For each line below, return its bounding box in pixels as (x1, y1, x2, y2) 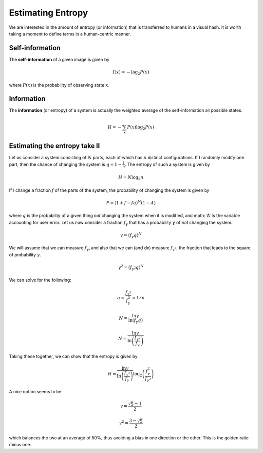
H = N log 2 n (118, 175, 144, 181)
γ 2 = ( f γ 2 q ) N (118, 264, 144, 271)
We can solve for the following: (9, 277, 72, 283)
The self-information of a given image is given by (9, 56, 110, 62)
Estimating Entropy (9, 7, 88, 18)
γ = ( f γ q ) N (120, 232, 142, 239)
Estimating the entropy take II (9, 142, 100, 150)
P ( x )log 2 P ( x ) (127, 124, 154, 131)
